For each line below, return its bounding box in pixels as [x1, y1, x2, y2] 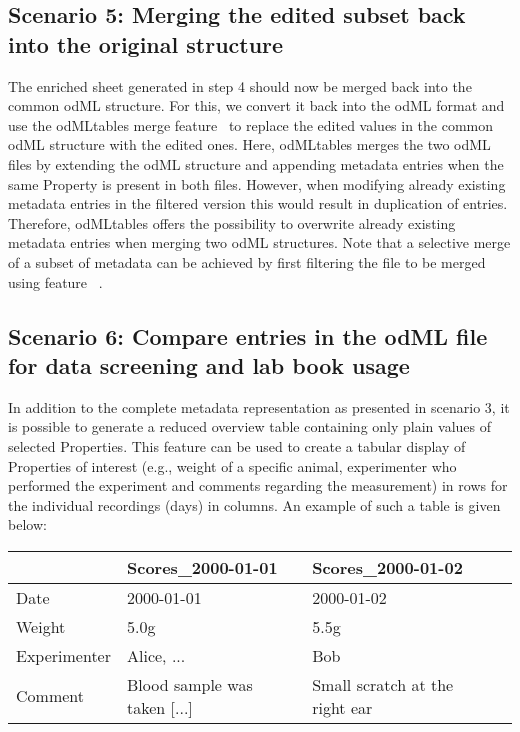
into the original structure [8, 28, 284, 59]
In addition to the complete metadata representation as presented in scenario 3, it [8, 396, 510, 417]
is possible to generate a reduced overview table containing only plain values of [8, 416, 492, 437]
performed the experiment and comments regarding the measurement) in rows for [8, 475, 508, 496]
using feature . [8, 271, 103, 292]
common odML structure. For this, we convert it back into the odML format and [8, 95, 505, 116]
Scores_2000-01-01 [127, 555, 278, 579]
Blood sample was [127, 672, 253, 696]
